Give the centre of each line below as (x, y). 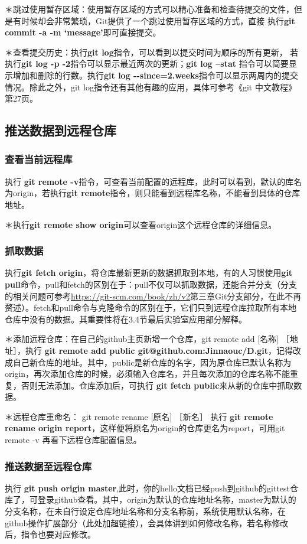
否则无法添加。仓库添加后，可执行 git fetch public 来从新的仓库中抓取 (157, 385)
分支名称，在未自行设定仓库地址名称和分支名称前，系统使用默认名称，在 (145, 511)
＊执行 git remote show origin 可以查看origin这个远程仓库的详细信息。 (141, 224)
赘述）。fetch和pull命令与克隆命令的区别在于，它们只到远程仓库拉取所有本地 (151, 307)
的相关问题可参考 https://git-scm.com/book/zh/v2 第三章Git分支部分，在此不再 (153, 296)
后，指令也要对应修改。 (50, 534)
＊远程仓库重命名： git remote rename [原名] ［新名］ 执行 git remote (139, 416)
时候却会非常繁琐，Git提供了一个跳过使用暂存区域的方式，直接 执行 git (158, 20)
